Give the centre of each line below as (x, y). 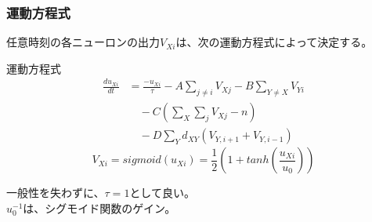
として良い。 (162, 193)
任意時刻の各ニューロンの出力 (83, 42)
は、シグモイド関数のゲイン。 (99, 207)
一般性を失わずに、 (56, 193)
